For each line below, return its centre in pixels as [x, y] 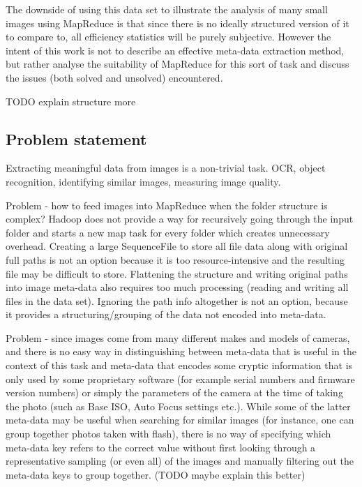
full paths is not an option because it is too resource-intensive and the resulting [175, 259]
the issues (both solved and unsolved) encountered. [114, 77]
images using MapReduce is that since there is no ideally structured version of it [178, 23]
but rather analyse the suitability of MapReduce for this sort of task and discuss [178, 64]
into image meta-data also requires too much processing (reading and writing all [177, 287]
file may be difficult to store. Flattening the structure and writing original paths [177, 273]
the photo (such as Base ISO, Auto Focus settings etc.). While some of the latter [178, 406]
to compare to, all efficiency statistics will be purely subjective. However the [168, 37]
